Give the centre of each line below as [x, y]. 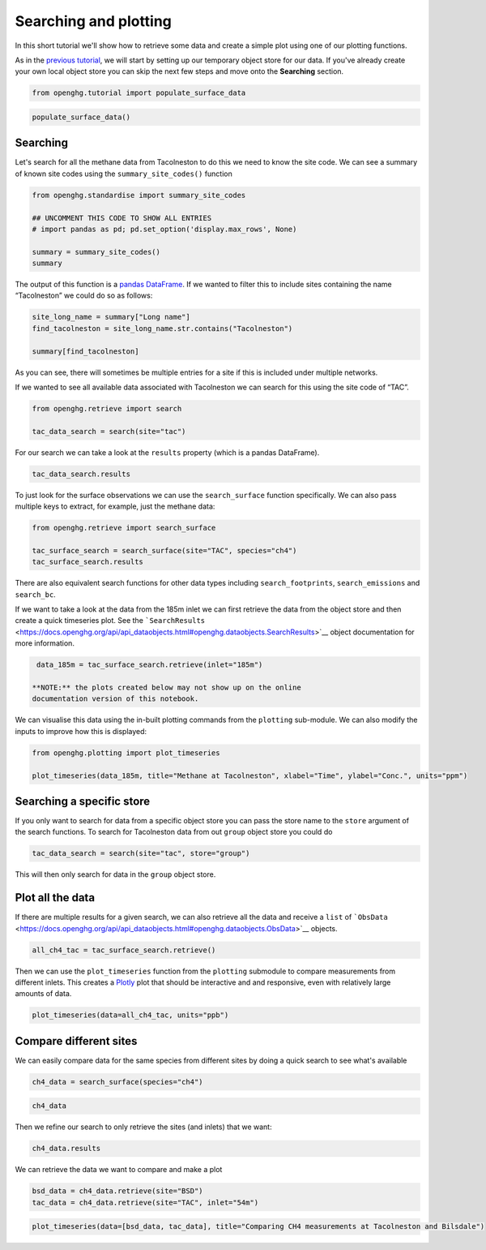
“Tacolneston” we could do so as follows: [84, 295]
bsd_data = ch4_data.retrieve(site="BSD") [117, 1191]
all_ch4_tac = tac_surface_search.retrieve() [124, 950]
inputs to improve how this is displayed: [81, 731]
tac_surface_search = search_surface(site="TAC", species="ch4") [164, 550]
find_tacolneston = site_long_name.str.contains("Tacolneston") [162, 328]
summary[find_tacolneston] [85, 351]
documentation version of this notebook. [115, 699]
